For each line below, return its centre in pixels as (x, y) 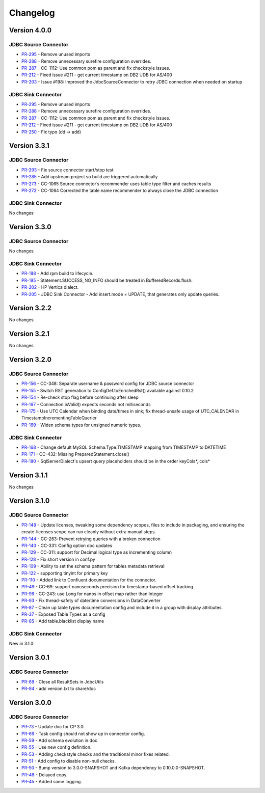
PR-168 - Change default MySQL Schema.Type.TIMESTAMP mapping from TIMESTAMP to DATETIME (124, 447)
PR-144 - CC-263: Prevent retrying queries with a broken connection (91, 539)
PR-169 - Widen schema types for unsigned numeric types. (81, 425)
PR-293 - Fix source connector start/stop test (67, 170)
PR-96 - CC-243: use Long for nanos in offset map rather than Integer (92, 594)
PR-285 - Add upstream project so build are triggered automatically (90, 177)
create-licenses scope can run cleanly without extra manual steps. (89, 532)
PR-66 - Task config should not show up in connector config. (83, 734)
